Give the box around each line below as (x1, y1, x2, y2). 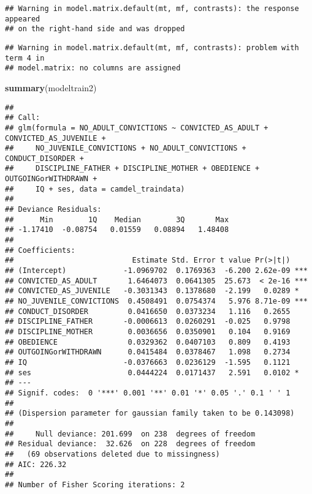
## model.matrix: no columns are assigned (5, 64, 181, 73)
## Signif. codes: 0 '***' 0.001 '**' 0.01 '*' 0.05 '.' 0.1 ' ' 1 (5, 388, 291, 397)
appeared (5, 14, 40, 23)
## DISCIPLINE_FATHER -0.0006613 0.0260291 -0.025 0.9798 (5, 317, 291, 326)
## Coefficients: (5, 245, 75, 255)
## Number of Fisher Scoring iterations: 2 (5, 480, 185, 489)
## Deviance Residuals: (5, 205, 102, 214)
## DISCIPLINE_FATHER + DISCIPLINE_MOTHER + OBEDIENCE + (5, 164, 260, 173)
